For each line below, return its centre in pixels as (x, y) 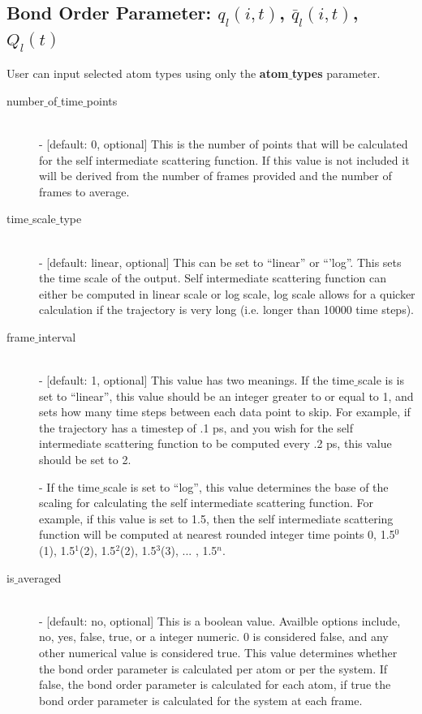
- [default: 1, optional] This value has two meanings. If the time (197, 380)
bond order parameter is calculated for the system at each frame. (201, 700)
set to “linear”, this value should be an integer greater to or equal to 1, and (226, 396)
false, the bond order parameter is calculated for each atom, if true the (215, 684)
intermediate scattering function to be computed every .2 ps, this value (215, 443)
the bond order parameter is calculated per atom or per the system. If (213, 668)
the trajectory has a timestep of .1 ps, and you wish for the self (196, 427)
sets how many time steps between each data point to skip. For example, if (225, 412)
